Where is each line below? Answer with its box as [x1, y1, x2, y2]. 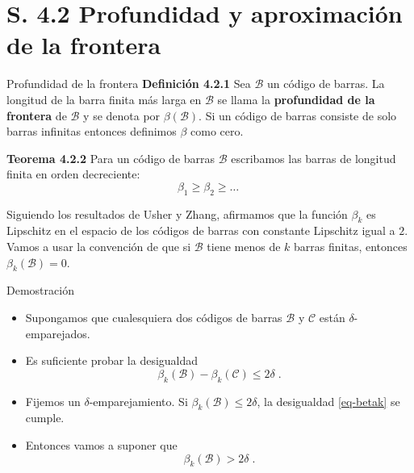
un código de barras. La [267, 75, 385, 92]
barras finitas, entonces [294, 238, 408, 255]
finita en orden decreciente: [6, 165, 140, 182]
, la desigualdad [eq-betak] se [257, 392, 400, 409]
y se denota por [83, 107, 161, 123]
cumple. [25, 409, 65, 426]
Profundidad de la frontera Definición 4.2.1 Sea [6, 75, 251, 92]
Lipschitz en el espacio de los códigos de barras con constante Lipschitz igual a [6, 222, 395, 239]
